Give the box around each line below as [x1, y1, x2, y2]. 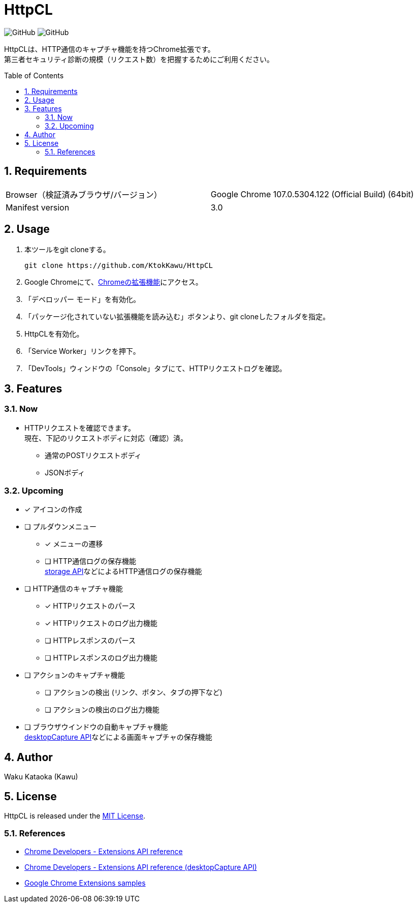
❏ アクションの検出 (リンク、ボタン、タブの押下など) [45, 688, 222, 697]
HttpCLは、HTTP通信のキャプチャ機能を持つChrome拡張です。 [4, 44, 215, 53]
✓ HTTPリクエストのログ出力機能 [45, 619, 157, 628]
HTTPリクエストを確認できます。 [24, 423, 136, 432]
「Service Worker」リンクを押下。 [24, 347, 140, 356]
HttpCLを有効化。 [24, 329, 84, 339]
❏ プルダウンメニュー [24, 522, 97, 531]
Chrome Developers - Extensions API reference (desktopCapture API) [24, 862, 257, 871]
